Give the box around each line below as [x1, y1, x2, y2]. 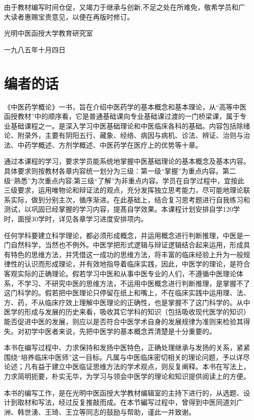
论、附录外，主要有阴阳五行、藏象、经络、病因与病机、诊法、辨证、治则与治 [4, 130, 250, 140]
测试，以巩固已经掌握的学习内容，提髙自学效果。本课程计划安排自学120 [4, 204, 233, 214]
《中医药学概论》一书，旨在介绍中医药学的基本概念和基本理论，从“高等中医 [4, 101, 247, 111]
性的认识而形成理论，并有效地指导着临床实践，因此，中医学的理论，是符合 [10, 259, 250, 269]
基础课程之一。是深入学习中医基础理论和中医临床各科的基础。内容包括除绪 [10, 120, 250, 131]
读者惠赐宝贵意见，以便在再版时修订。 [10, 11, 134, 22]
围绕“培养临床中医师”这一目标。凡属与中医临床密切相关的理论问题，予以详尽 [4, 352, 250, 362]
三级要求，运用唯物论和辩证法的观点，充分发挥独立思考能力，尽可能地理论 [4, 185, 243, 195]
